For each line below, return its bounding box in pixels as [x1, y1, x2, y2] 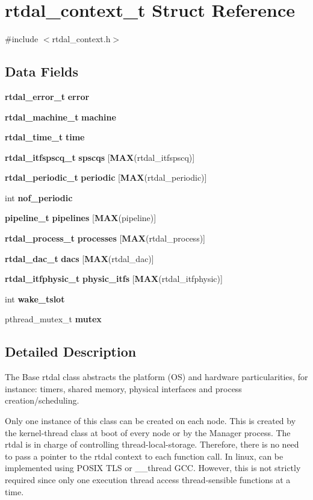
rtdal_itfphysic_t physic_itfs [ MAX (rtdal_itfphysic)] [5, 272, 223, 285]
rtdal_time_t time [5, 131, 85, 143]
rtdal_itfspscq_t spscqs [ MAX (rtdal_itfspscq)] [5, 151, 195, 163]
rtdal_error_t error [5, 90, 90, 102]
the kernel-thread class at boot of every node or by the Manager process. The [5, 426, 291, 439]
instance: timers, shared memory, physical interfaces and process [5, 382, 242, 395]
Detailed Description [5, 342, 137, 361]
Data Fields [5, 62, 79, 81]
